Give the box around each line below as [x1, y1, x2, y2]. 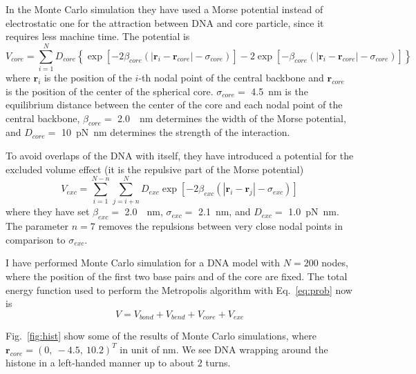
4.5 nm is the [251, 83, 308, 98]
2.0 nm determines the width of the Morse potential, [117, 110, 346, 125]
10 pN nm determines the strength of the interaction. [61, 125, 290, 139]
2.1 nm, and [198, 204, 251, 219]
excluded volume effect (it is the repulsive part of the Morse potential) [6, 161, 304, 176]
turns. [205, 355, 231, 370]
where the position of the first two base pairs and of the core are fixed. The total [6, 268, 348, 283]
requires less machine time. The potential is [6, 29, 190, 43]
